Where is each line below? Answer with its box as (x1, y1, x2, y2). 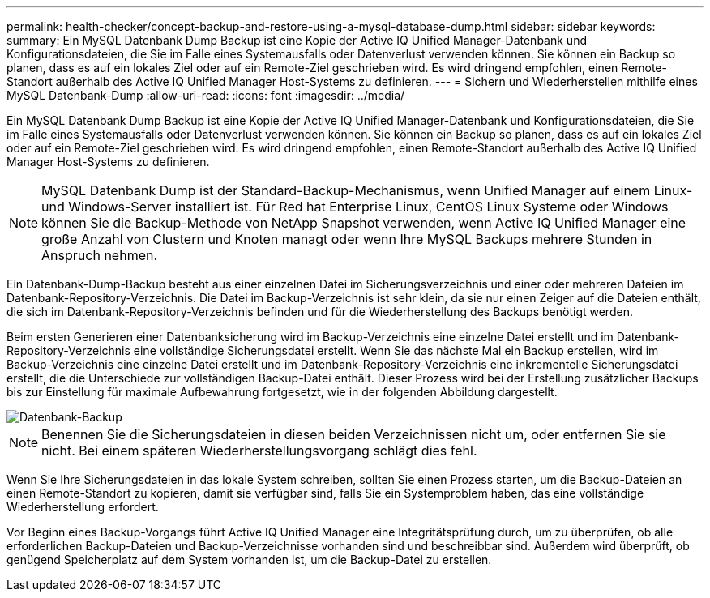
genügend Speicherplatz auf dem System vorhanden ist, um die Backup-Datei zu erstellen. (6, 553, 492, 566)
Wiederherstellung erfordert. (6, 500, 159, 514)
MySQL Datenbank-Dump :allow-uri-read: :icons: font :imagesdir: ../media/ (6, 88, 405, 102)
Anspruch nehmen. (41, 247, 158, 263)
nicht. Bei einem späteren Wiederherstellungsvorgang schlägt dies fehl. (41, 442, 477, 459)
